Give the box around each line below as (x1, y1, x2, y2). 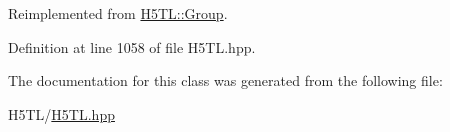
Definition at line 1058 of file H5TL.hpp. (8, 36, 256, 57)
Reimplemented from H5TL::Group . (8, 3, 228, 23)
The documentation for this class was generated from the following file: (8, 70, 443, 91)
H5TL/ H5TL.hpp (8, 103, 115, 124)
